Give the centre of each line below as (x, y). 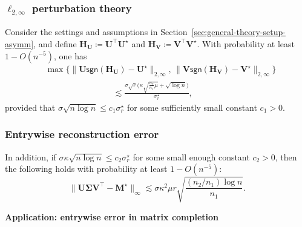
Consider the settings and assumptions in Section (96, 32)
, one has (71, 55)
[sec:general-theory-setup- (238, 32)
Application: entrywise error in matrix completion (112, 216)
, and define (55, 43)
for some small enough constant (191, 156)
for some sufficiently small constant (192, 107)
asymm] (19, 43)
